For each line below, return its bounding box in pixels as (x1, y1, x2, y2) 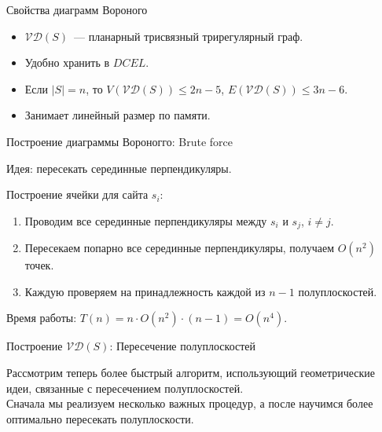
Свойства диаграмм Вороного (6, 2, 148, 17)
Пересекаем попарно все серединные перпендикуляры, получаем (24, 240, 334, 256)
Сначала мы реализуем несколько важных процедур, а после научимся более (6, 395, 373, 412)
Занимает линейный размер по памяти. (24, 107, 211, 123)
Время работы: (6, 309, 77, 326)
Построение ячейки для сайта (6, 186, 149, 203)
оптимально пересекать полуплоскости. (6, 410, 194, 427)
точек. (24, 257, 54, 273)
